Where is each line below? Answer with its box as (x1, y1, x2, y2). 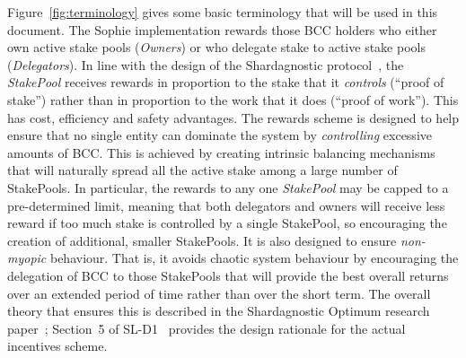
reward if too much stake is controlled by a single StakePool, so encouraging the (7, 214, 447, 232)
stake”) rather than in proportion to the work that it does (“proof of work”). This (7, 90, 459, 109)
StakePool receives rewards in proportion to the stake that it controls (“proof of (7, 73, 444, 92)
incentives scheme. (7, 336, 108, 355)
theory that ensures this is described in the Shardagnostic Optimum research (7, 301, 430, 320)
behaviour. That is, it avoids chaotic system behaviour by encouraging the (49, 249, 459, 267)
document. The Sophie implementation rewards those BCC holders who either (7, 20, 437, 39)
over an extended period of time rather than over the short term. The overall (7, 284, 431, 302)
